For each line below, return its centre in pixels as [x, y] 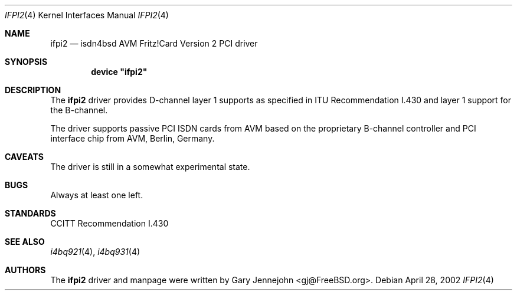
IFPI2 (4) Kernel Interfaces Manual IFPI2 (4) [87, 15]
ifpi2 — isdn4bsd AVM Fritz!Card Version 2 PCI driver [154, 43]
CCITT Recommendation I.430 [109, 223]
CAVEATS [24, 157]
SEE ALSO [25, 242]
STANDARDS [30, 213]
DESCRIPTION [33, 90]
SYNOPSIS [26, 62]
